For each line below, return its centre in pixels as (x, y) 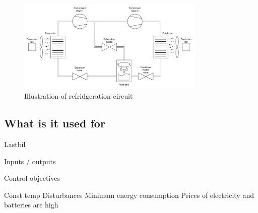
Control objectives (32, 178)
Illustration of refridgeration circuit (79, 96)
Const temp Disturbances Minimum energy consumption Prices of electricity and (129, 195)
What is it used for (55, 123)
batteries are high (31, 205)
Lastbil (15, 144)
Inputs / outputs (30, 161)
